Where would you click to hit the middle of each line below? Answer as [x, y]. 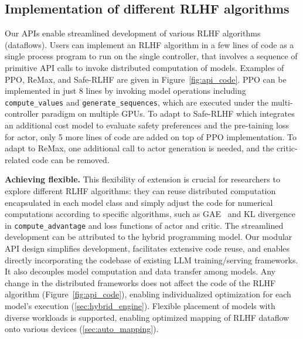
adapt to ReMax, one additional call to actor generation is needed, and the [139, 148]
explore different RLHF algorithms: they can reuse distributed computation [140, 190]
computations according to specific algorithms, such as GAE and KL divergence [150, 214]
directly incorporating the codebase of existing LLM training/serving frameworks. [151, 260]
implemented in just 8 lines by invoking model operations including [125, 91]
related [17, 159]
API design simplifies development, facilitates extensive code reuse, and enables [147, 248]
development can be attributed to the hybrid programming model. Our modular [149, 237]
